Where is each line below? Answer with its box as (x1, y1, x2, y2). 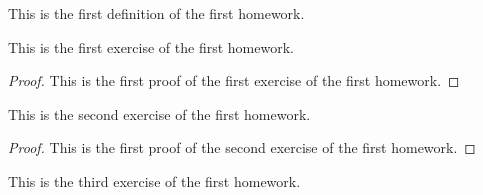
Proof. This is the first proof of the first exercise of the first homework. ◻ (8, 70, 460, 91)
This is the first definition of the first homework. (8, 3, 305, 23)
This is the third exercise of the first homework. (8, 170, 301, 191)
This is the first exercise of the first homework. (8, 36, 294, 57)
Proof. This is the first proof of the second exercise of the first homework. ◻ (8, 137, 476, 158)
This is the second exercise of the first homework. (8, 103, 311, 124)
